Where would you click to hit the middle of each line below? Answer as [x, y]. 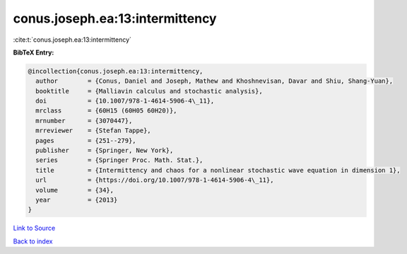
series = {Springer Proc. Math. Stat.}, [119, 160]
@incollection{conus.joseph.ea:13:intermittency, [116, 71]
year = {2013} [77, 200]
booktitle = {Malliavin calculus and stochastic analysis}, [149, 91]
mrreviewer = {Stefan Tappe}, [93, 131]
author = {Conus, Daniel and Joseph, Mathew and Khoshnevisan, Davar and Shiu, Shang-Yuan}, [214, 81]
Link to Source [34, 228]
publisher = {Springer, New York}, [105, 151]
